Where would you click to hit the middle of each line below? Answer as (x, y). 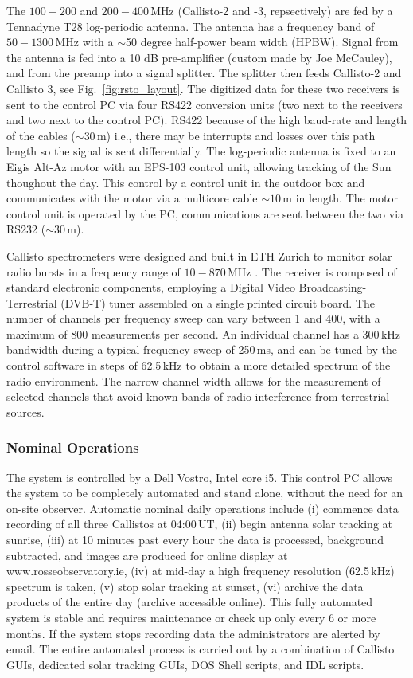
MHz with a (84, 42)
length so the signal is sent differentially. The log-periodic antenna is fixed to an (201, 151)
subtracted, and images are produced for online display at (147, 555)
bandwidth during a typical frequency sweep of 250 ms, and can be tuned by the (202, 349)
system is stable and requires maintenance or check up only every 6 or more (191, 617)
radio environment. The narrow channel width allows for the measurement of (194, 380)
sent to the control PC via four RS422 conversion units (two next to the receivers (205, 104)
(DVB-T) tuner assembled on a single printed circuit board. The (218, 302)
